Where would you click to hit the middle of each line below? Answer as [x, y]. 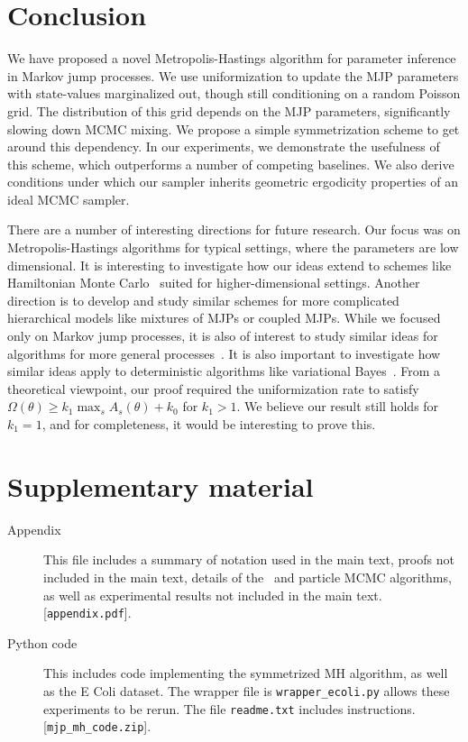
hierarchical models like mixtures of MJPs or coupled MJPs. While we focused [224, 318]
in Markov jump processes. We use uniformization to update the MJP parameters [233, 75]
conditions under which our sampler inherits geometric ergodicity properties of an [233, 182]
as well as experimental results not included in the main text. [213, 595]
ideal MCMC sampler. [69, 199]
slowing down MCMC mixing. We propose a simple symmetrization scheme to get [234, 128]
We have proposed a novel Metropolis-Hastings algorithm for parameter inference [232, 58]
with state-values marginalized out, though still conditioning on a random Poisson [234, 93]
